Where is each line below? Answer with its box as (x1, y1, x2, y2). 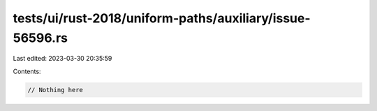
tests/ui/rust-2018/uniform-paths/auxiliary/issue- (13, 10, 311, 26)
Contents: (13, 67, 41, 75)
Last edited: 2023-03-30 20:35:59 (13, 54, 112, 63)
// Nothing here (27, 86, 84, 94)
